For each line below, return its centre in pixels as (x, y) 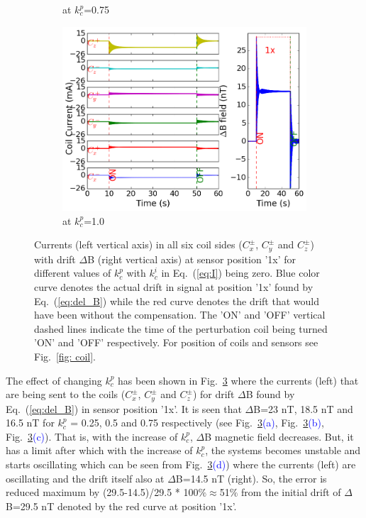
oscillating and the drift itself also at (85, 478)
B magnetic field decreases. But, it (279, 436)
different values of (73, 273)
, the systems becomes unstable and (283, 450)
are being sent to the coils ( (66, 394)
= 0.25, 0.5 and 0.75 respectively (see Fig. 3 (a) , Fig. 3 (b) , (197, 423)
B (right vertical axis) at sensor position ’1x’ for (192, 259)
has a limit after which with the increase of (99, 450)
